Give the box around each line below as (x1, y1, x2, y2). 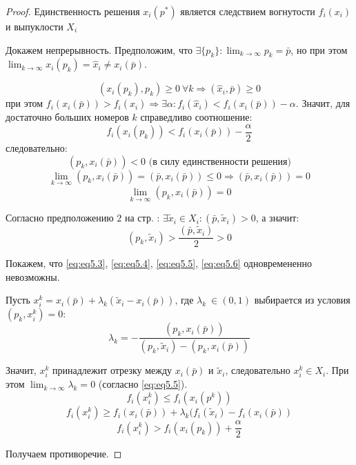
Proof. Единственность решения (6, 4, 140, 18)
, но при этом (290, 42, 348, 57)
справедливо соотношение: (140, 110, 253, 124)
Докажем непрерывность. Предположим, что (6, 42, 192, 57)
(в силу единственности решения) (148, 157, 291, 167)
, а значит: (255, 210, 299, 225)
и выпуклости (6, 19, 63, 33)
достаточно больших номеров (6, 110, 129, 124)
